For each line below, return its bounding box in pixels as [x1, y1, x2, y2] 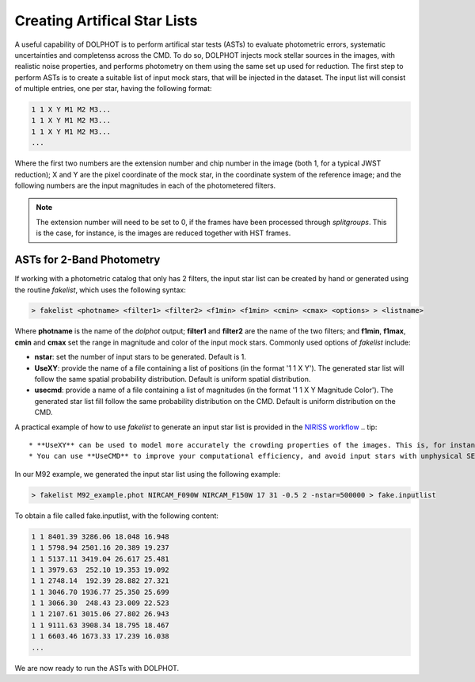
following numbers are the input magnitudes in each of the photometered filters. [14, 181, 276, 190]
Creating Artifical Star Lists [14, 12, 198, 29]
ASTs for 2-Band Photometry [14, 253, 161, 267]
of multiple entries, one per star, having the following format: [14, 84, 213, 93]
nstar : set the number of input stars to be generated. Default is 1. [34, 352, 247, 362]
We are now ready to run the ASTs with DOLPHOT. [14, 663, 180, 672]
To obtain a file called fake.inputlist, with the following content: [14, 511, 219, 520]
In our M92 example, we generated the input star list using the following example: [14, 469, 281, 478]
